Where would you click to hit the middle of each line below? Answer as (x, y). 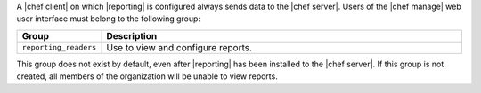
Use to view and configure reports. (179, 47)
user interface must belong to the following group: (108, 19)
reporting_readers (59, 47)
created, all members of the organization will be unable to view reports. (147, 76)
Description (132, 35)
